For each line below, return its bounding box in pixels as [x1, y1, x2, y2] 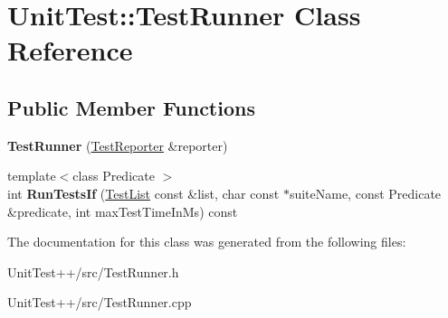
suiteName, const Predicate [289, 183, 442, 202]
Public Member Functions [7, 93, 255, 121]
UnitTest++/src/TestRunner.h [7, 262, 179, 281]
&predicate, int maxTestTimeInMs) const [7, 201, 238, 220]
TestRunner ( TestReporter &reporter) [7, 136, 228, 154]
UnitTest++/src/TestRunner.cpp [7, 293, 192, 312]
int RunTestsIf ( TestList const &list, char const [7, 183, 280, 202]
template [7, 166, 56, 185]
